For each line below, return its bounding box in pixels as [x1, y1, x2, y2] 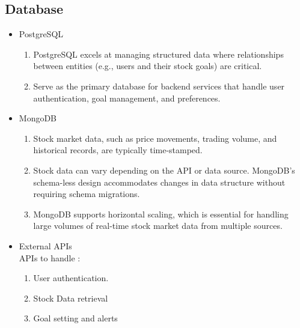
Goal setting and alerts [33, 312, 118, 324]
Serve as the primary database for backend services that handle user [33, 79, 285, 92]
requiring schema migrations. [33, 187, 140, 200]
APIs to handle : [19, 251, 81, 264]
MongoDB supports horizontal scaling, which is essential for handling [33, 207, 289, 220]
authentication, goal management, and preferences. [33, 91, 221, 104]
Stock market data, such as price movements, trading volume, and [33, 132, 277, 144]
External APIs [19, 239, 72, 252]
